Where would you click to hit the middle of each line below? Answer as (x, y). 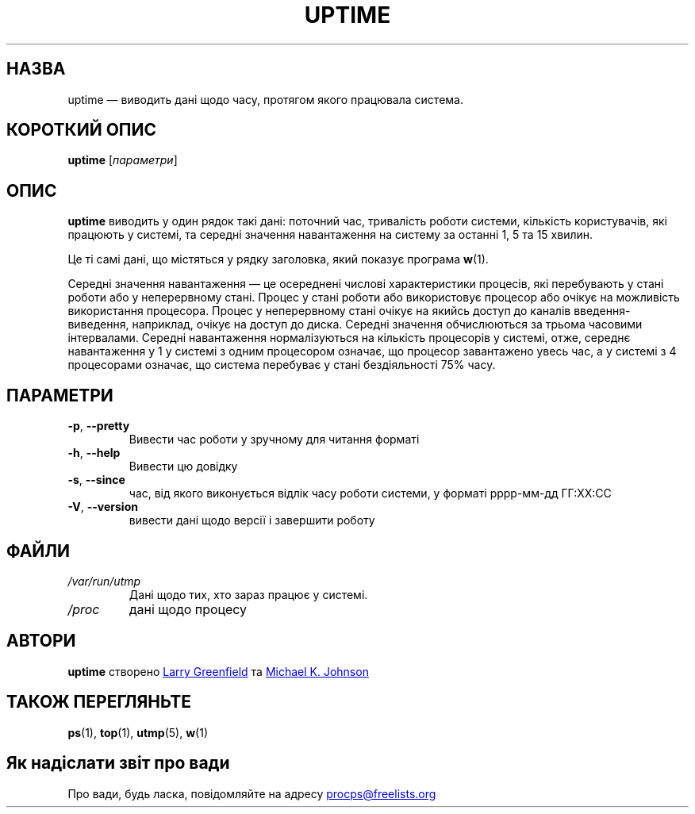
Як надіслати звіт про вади (118, 763)
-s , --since (96, 480)
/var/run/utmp (104, 581)
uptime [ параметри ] (123, 160)
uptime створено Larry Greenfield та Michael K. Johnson (218, 671)
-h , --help (94, 453)
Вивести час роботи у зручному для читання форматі (274, 440)
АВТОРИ (41, 641)
